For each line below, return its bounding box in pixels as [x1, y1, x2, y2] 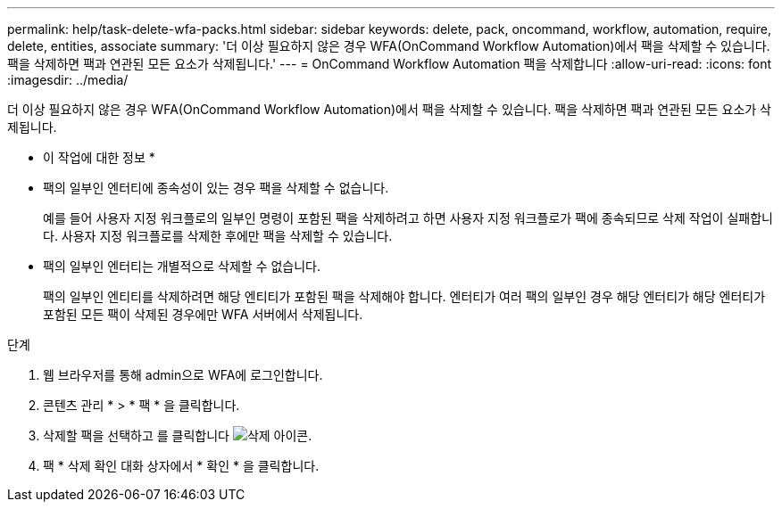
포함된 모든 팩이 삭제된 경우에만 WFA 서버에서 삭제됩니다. [43, 307, 363, 322]
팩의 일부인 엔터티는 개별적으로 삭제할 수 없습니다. [43, 259, 321, 274]
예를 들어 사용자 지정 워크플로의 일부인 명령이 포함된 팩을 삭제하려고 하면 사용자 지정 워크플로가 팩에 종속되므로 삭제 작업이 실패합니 [43, 210, 773, 226]
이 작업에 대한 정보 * [43, 150, 155, 165]
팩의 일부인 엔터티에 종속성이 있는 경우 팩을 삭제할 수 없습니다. [43, 180, 389, 195]
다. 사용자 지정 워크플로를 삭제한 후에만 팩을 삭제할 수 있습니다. [43, 228, 393, 243]
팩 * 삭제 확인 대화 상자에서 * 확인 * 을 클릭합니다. [43, 458, 320, 473]
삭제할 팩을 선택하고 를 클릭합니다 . [43, 428, 312, 443]
